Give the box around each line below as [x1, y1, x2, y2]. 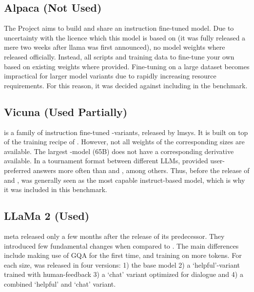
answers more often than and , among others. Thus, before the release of [33, 165, 250, 175]
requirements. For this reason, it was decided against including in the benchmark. [4, 80, 248, 90]
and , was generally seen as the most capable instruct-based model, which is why [4, 175, 245, 185]
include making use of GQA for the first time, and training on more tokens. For [4, 250, 242, 260]
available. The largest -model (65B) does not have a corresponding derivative [4, 146, 234, 156]
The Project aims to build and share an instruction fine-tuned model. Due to [4, 23, 234, 33]
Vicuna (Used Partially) [4, 104, 128, 119]
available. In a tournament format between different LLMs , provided [4, 156, 208, 166]
